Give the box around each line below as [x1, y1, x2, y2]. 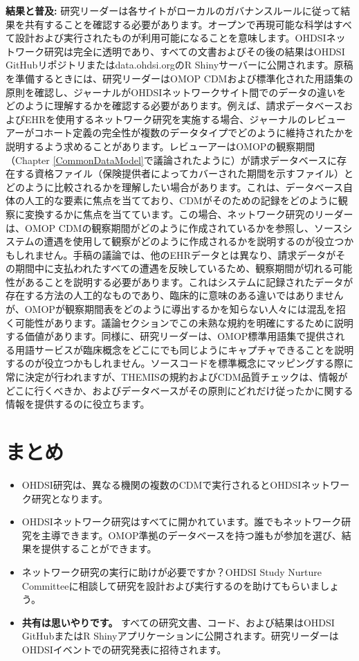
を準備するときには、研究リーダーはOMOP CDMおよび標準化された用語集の [6, 71, 353, 85]
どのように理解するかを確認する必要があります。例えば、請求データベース [6, 98, 343, 113]
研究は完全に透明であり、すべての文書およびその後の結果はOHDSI [44, 44, 345, 58]
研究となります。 [31, 491, 108, 505]
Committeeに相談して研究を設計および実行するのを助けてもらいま [21, 578, 320, 592]
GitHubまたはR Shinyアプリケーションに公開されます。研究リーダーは [21, 628, 339, 643]
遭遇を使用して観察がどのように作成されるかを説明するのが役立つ [44, 234, 344, 248]
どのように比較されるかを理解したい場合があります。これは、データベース [6, 179, 343, 194]
